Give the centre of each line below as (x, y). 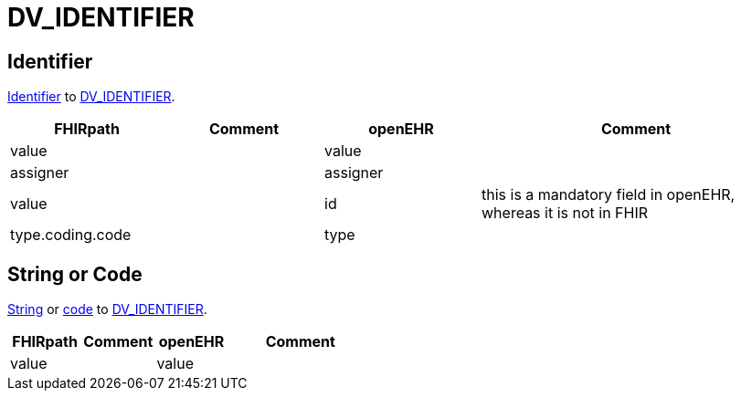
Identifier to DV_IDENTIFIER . (91, 97)
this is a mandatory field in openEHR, (609, 195)
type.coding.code (71, 235)
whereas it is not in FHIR (565, 213)
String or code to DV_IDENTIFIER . (107, 309)
